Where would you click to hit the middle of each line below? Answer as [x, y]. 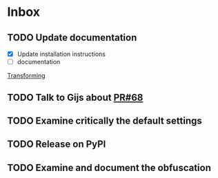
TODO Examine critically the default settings [105, 120]
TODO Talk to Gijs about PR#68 [75, 97]
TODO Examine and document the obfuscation [109, 167]
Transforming [27, 76]
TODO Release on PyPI [57, 145]
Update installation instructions [61, 54]
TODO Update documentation [72, 38]
